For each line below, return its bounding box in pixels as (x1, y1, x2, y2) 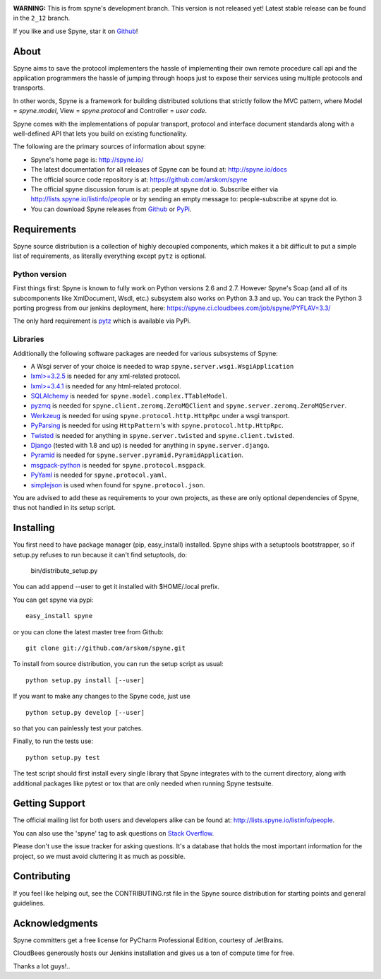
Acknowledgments (13, 917, 99, 929)
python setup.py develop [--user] (25, 708, 145, 716)
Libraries (13, 334, 45, 344)
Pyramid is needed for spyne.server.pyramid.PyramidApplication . (30, 451, 243, 459)
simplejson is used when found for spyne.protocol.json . (30, 480, 205, 489)
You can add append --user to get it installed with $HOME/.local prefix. (13, 583, 220, 591)
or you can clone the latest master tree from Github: (13, 627, 164, 636)
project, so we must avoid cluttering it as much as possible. (13, 852, 186, 860)
